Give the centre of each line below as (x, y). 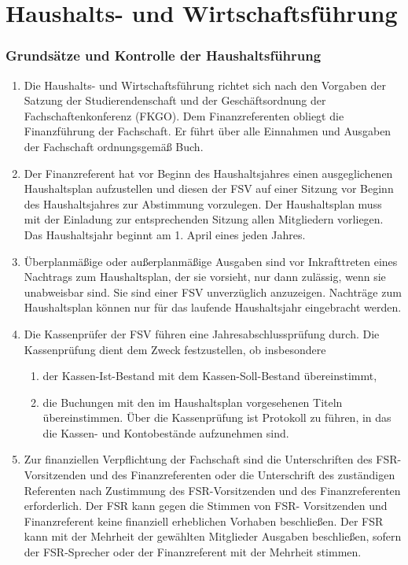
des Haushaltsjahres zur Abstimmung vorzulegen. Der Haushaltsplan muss (203, 203)
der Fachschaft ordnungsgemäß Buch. (114, 146)
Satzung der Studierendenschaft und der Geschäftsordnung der (175, 100)
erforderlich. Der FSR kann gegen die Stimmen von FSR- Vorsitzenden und (206, 506)
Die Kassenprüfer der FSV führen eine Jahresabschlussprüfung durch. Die (202, 333)
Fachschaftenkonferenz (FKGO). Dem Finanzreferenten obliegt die (184, 115)
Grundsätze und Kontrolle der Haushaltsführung (164, 55)
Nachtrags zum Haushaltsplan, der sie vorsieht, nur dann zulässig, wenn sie (205, 277)
